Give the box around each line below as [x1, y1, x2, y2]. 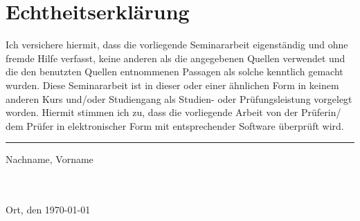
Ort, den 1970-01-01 [6, 202, 91, 217]
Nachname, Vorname [6, 152, 93, 166]
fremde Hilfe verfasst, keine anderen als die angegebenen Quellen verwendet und [6, 50, 345, 65]
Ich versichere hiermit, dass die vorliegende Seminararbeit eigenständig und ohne [6, 37, 348, 52]
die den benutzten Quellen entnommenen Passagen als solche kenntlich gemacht [6, 64, 343, 79]
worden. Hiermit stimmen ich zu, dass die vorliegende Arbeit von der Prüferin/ [6, 105, 341, 119]
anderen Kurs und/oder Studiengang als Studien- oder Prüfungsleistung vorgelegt [6, 91, 352, 106]
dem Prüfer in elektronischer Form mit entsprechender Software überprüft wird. [6, 118, 344, 133]
